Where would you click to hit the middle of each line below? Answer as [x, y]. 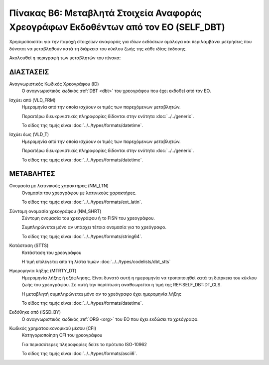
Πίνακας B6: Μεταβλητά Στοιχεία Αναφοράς [105, 13]
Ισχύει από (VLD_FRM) [32, 100]
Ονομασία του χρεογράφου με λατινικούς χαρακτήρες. [79, 193]
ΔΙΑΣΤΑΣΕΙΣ [29, 72]
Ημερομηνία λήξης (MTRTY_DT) [43, 271]
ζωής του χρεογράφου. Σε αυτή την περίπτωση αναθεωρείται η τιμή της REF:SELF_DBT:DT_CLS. [122, 285]
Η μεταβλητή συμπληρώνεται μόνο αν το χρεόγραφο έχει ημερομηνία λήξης [102, 294]
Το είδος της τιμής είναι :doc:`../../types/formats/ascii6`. [79, 354]
